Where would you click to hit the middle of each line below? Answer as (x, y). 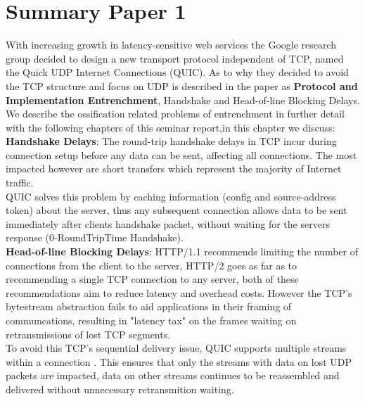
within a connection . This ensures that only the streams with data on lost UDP (179, 361)
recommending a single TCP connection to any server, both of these (152, 279)
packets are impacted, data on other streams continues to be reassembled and (173, 375)
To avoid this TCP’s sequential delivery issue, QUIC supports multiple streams (176, 348)
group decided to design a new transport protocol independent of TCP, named (175, 58)
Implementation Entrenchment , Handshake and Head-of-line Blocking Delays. (183, 100)
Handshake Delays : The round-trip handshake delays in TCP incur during (171, 141)
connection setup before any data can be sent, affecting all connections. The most (181, 154)
